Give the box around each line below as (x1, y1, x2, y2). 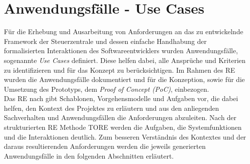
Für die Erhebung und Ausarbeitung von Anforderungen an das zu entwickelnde (4, 26, 243, 37)
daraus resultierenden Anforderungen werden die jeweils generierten (4, 141, 206, 151)
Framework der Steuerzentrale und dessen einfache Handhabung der (4, 36, 207, 46)
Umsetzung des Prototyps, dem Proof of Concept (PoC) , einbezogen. (4, 83, 209, 94)
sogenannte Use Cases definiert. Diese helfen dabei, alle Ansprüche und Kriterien (4, 55, 246, 65)
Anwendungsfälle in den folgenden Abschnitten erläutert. (4, 150, 174, 161)
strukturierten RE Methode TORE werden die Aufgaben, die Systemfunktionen (4, 122, 242, 132)
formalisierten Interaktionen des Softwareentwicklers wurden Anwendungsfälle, (4, 45, 238, 56)
